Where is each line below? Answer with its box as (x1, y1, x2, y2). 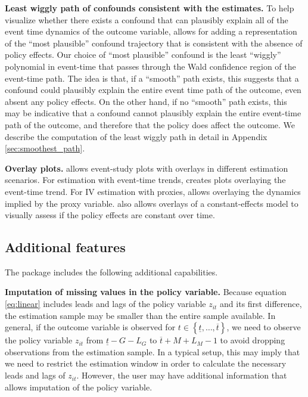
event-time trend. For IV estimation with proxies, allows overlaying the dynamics (5, 185, 301, 197)
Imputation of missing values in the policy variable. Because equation (5, 286, 287, 298)
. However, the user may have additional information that (76, 369, 287, 382)
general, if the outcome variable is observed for (5, 321, 176, 333)
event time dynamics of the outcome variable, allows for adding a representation (5, 25, 297, 38)
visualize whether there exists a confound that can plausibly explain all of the (5, 13, 288, 26)
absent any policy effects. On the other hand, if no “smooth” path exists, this (5, 95, 287, 107)
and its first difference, (220, 297, 302, 310)
